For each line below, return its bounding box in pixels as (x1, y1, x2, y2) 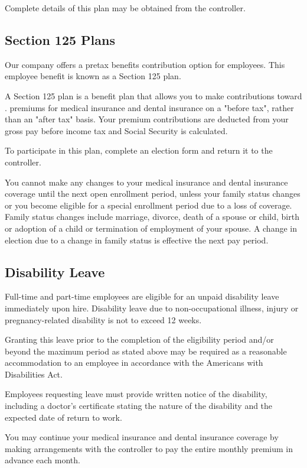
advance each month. (5, 454, 80, 466)
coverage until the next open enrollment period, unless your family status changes (5, 187, 301, 200)
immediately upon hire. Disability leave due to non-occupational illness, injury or (5, 301, 299, 314)
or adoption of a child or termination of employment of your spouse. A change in (5, 222, 297, 234)
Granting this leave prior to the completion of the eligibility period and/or (5, 333, 274, 346)
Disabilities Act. (5, 368, 63, 380)
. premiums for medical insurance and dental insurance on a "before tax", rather (5, 101, 294, 113)
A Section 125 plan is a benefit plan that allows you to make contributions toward (5, 89, 302, 102)
